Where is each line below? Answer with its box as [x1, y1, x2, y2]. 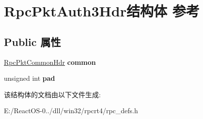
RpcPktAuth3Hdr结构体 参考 [4, 1, 200, 21]
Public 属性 [4, 34, 61, 49]
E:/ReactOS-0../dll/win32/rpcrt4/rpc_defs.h [4, 105, 138, 116]
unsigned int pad [4, 73, 55, 83]
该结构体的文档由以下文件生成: [4, 89, 101, 99]
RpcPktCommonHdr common [4, 57, 96, 67]
